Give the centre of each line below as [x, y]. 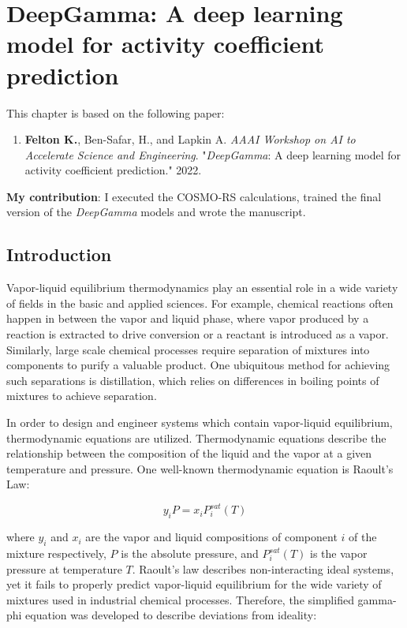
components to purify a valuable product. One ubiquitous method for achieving [198, 365]
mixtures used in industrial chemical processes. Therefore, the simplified [180, 599]
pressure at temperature [64, 568]
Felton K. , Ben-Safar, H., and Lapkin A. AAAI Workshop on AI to [190, 139]
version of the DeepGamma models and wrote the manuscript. [156, 212]
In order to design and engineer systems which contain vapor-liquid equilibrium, [200, 422]
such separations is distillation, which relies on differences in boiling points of [193, 380]
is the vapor [338, 553]
